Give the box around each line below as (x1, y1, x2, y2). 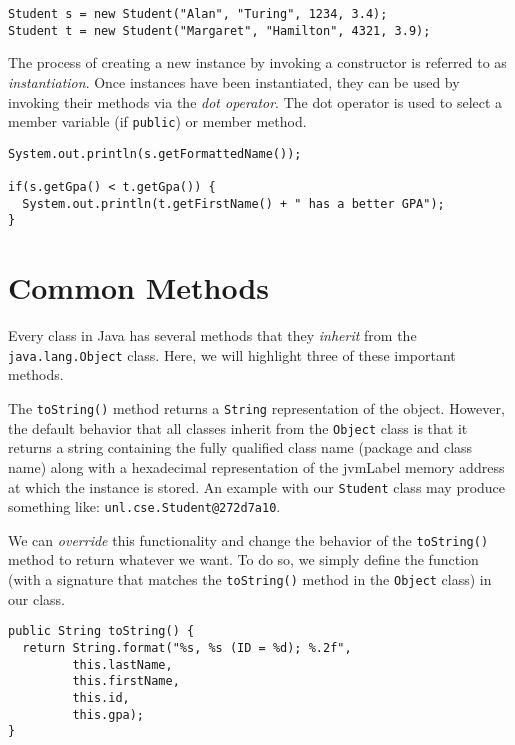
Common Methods (8, 267, 270, 308)
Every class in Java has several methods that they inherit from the (8, 325, 417, 346)
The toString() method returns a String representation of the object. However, (8, 398, 505, 418)
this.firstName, (72, 674, 180, 689)
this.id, (72, 690, 130, 705)
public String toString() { (8, 624, 195, 639)
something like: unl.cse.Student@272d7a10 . (8, 496, 281, 517)
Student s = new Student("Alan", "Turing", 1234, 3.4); (8, 7, 388, 21)
